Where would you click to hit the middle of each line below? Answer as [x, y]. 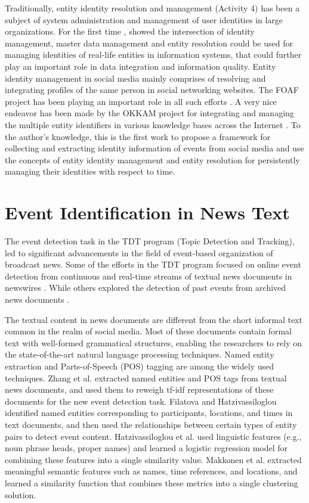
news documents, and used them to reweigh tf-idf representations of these [139, 389]
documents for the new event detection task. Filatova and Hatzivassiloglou [141, 401]
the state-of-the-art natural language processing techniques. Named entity [140, 354]
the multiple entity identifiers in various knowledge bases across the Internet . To [153, 124]
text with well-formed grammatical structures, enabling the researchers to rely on [153, 342]
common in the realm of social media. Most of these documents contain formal [149, 331]
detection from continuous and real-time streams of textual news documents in [149, 276]
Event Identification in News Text [147, 212]
